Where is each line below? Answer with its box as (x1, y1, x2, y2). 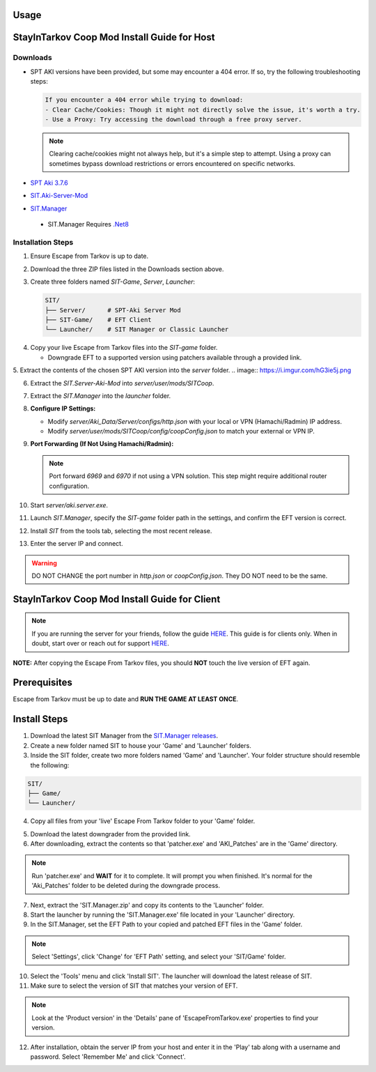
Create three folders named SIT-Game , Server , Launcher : (30, 277, 195, 286)
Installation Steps (13, 238, 74, 247)
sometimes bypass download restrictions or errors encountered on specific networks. (49, 159, 296, 167)
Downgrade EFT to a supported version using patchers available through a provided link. (47, 353, 302, 362)
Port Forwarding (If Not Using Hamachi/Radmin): (30, 440, 174, 448)
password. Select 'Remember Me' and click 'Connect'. (30, 1052, 186, 1061)
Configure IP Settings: (30, 404, 96, 413)
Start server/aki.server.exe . (30, 501, 108, 510)
